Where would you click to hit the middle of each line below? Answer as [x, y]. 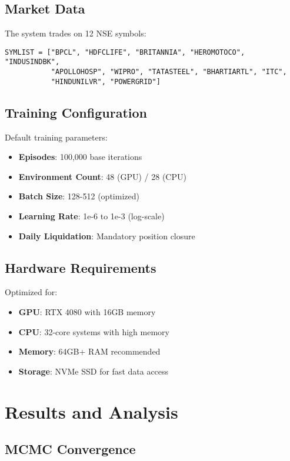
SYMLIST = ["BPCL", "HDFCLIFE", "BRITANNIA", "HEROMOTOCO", [125, 52]
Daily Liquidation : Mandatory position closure [107, 235]
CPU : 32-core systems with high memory [94, 331]
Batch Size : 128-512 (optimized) [79, 196]
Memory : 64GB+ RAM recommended [89, 351]
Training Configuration [76, 112]
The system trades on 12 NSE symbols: [76, 33]
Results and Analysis [91, 411]
